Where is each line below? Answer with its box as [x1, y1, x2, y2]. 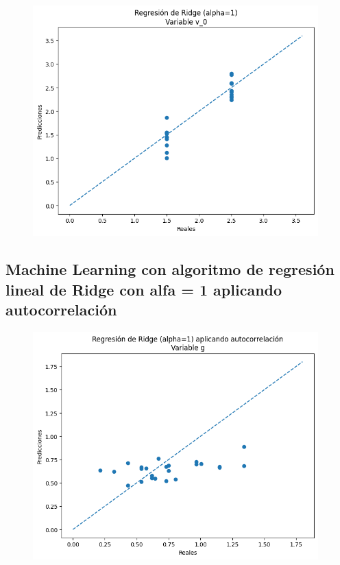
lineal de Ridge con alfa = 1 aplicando [5, 278, 282, 300]
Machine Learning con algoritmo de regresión [5, 259, 335, 280]
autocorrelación [5, 299, 117, 320]
